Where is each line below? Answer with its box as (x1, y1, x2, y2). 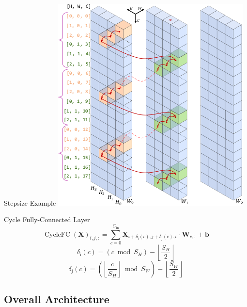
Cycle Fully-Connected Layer (4, 214, 90, 224)
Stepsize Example (4, 198, 56, 208)
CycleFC (44, 231, 71, 238)
